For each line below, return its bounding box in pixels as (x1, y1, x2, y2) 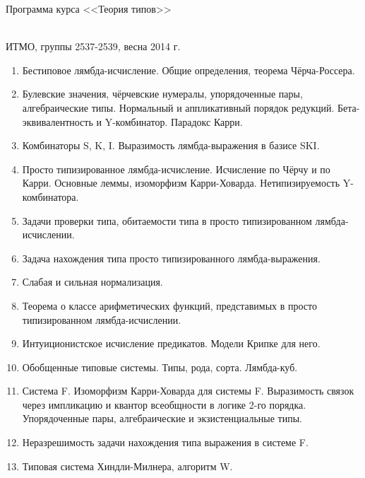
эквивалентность (22, 114, 93, 129)
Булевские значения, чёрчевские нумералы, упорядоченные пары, (22, 86, 303, 101)
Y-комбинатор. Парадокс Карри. (104, 114, 243, 129)
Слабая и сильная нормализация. (22, 274, 163, 289)
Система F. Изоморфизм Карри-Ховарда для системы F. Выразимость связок (22, 383, 354, 398)
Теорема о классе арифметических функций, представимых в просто (22, 298, 317, 313)
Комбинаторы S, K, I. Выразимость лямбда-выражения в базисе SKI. (22, 138, 320, 153)
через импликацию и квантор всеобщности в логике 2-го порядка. (22, 397, 306, 412)
